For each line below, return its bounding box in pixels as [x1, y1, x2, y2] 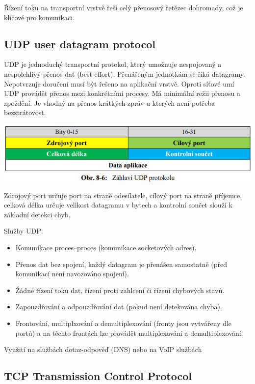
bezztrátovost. [4, 107, 46, 118]
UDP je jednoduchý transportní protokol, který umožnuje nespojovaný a [4, 59, 222, 69]
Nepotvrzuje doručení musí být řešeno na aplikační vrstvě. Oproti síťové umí [4, 78, 234, 89]
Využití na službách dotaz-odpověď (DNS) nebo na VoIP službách [4, 344, 202, 354]
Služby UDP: [4, 226, 43, 236]
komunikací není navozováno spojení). [15, 268, 129, 279]
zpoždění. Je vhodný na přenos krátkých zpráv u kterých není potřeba [4, 97, 215, 108]
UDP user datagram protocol [4, 36, 155, 51]
